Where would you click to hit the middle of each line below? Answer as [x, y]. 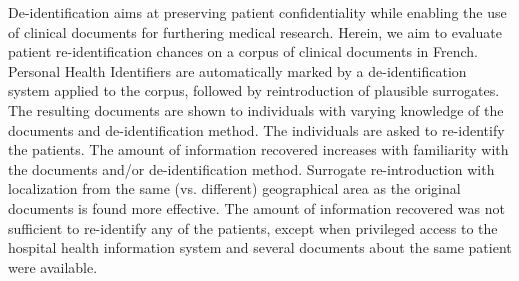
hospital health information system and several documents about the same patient [260, 247]
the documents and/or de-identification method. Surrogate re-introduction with [251, 168]
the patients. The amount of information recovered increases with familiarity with [258, 149]
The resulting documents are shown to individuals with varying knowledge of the [256, 109]
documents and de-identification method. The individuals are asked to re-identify [256, 129]
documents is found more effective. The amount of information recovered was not [256, 207]
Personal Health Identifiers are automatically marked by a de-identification [237, 70]
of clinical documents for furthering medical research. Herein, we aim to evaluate [255, 31]
